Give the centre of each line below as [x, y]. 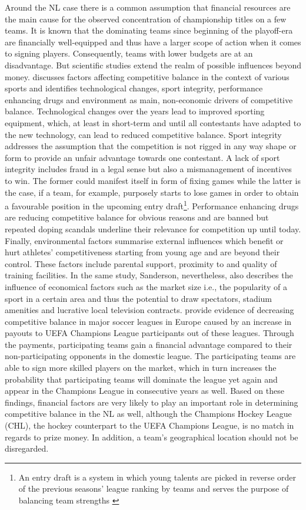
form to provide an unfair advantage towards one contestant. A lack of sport [142, 157]
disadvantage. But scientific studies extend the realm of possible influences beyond [153, 65]
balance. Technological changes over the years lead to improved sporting [135, 111]
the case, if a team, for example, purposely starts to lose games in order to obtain [152, 192]
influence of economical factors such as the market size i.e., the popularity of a [146, 286]
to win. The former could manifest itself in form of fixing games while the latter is [153, 180]
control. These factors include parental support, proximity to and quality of [141, 263]
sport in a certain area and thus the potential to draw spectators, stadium [139, 298]
